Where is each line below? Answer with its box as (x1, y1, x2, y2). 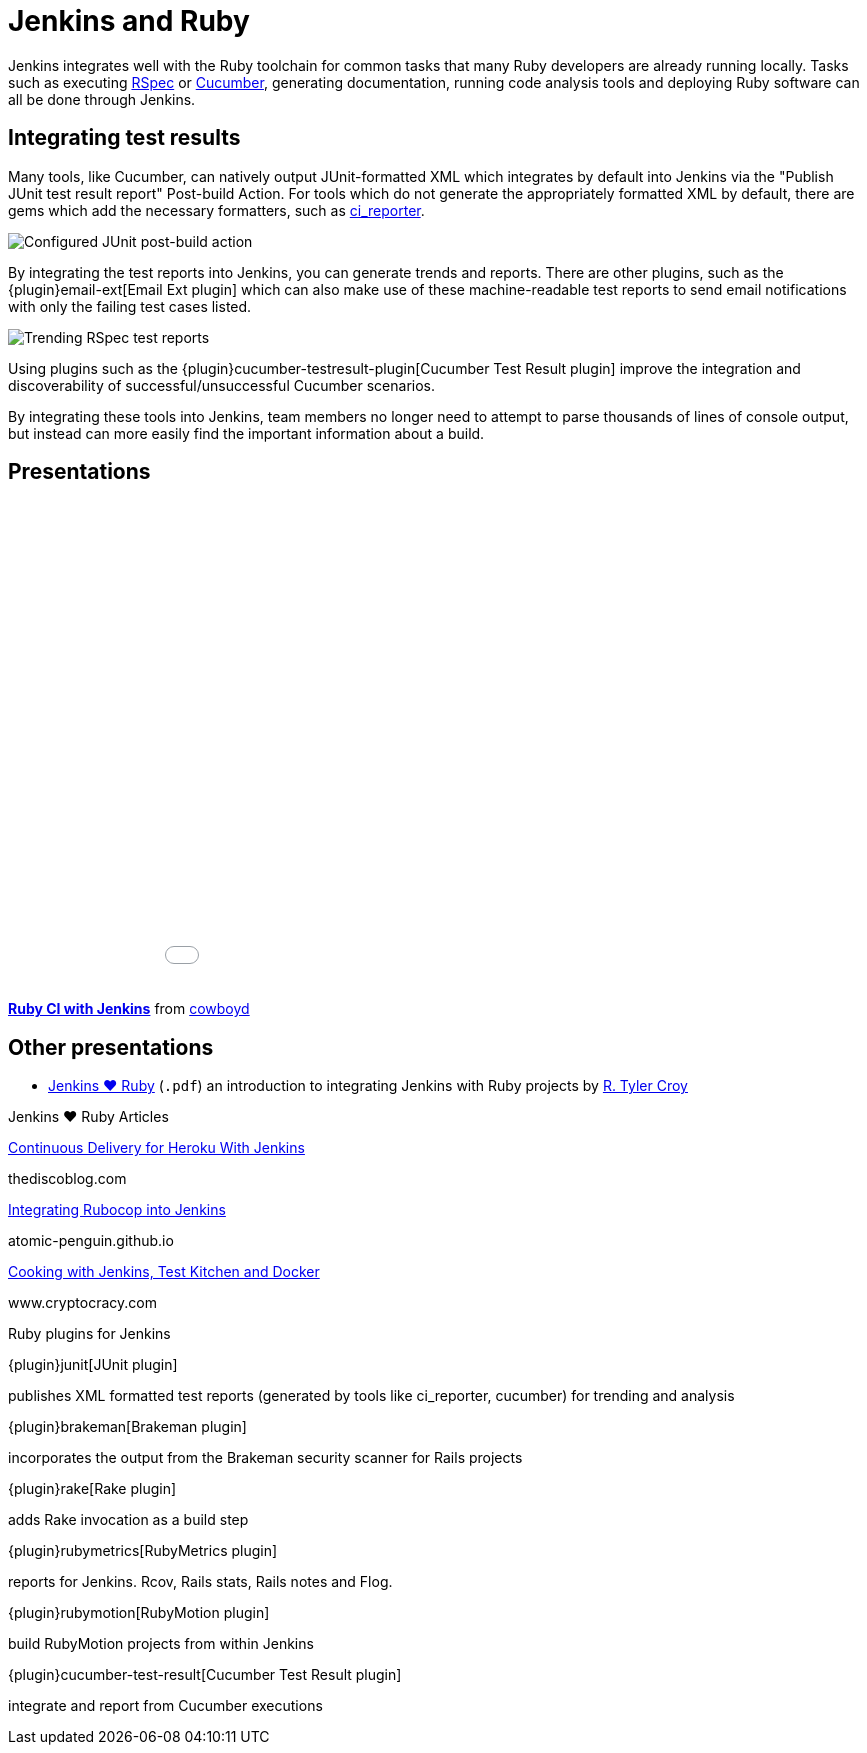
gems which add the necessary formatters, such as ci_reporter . (8, 201, 425, 219)
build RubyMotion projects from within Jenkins (8, 1635, 314, 1653)
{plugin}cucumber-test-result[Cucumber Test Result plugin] (8, 1666, 402, 1684)
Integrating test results (8, 125, 241, 151)
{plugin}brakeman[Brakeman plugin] (8, 1418, 247, 1436)
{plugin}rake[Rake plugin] (8, 1480, 177, 1498)
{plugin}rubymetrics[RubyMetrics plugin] (8, 1542, 278, 1560)
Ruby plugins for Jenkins (8, 1325, 171, 1343)
